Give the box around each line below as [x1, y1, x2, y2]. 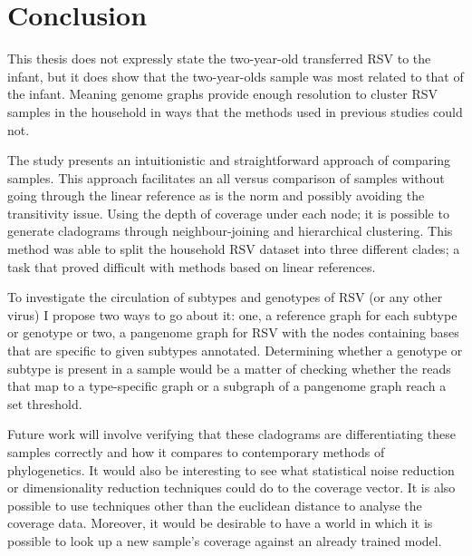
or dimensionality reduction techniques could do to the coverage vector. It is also [7, 478, 456, 497]
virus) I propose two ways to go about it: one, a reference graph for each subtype [7, 305, 458, 324]
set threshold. [7, 394, 82, 413]
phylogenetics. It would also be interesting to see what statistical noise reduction [7, 460, 455, 479]
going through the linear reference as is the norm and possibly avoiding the [7, 186, 425, 205]
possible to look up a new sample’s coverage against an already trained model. [7, 531, 442, 550]
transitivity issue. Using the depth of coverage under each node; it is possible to [7, 203, 449, 222]
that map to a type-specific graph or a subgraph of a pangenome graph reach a [7, 376, 447, 395]
